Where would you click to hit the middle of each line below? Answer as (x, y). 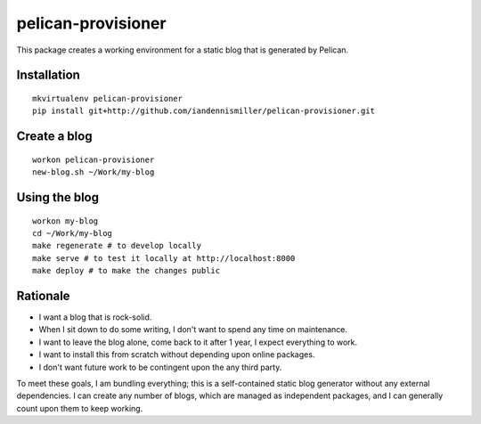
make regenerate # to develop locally (117, 246)
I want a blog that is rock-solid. (95, 317)
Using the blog (58, 197)
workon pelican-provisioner (94, 159)
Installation (48, 75)
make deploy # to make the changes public (126, 271)
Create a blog (54, 137)
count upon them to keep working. (80, 408)
